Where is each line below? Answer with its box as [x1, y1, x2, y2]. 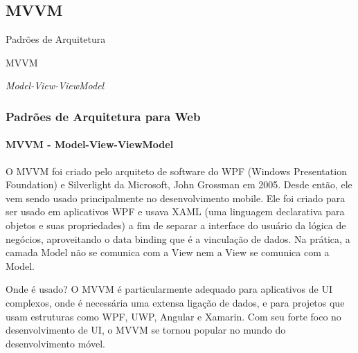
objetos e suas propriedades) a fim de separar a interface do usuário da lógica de [6, 218, 346, 232]
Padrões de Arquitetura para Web [6, 107, 201, 125]
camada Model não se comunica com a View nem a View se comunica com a [6, 245, 330, 260]
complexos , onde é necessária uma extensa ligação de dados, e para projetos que [6, 295, 345, 309]
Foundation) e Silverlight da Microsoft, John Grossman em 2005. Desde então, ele [6, 177, 352, 192]
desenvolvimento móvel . [6, 336, 105, 350]
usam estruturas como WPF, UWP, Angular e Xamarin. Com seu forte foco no [6, 309, 341, 323]
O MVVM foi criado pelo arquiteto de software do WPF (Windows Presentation [6, 163, 347, 178]
